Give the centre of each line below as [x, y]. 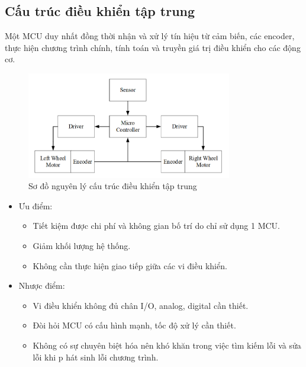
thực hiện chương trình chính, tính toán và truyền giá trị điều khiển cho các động [153, 47]
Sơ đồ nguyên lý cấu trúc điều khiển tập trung [113, 186]
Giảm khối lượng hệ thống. [82, 245]
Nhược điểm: [42, 285]
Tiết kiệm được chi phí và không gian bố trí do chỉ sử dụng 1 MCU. [157, 226]
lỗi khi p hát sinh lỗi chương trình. [96, 357]
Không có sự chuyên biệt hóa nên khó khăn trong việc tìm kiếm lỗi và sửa [167, 345]
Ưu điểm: [36, 205]
